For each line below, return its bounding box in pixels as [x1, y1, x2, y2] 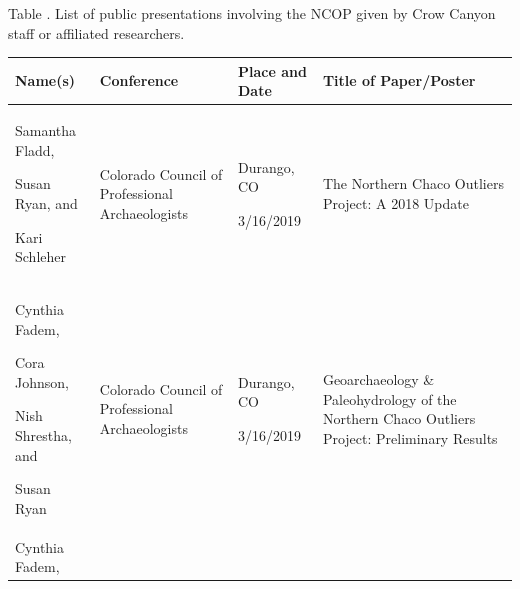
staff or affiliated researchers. [8, 22, 185, 43]
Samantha [15, 120, 77, 141]
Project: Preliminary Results [322, 427, 498, 448]
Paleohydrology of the [322, 388, 457, 409]
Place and [237, 60, 307, 81]
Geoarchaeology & [322, 368, 435, 389]
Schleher [15, 246, 66, 267]
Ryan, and [15, 192, 78, 213]
